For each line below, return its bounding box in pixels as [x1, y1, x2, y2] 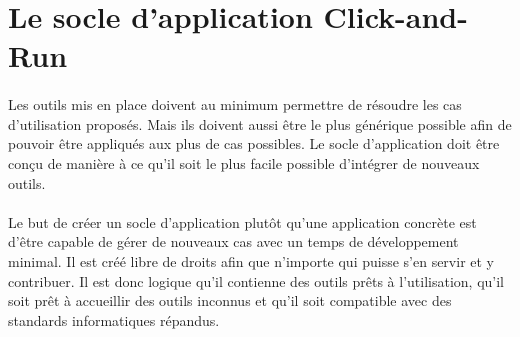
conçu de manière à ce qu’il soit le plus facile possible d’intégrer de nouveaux [8, 152, 480, 173]
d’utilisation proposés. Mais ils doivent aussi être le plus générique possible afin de [8, 113, 512, 134]
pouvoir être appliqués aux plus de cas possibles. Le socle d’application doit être [8, 133, 500, 154]
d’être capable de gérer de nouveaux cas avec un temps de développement [8, 231, 459, 252]
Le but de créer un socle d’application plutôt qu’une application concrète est [8, 211, 477, 232]
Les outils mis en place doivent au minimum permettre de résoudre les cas [8, 94, 462, 115]
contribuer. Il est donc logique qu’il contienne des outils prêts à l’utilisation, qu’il [8, 270, 504, 291]
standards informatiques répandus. [8, 309, 220, 330]
